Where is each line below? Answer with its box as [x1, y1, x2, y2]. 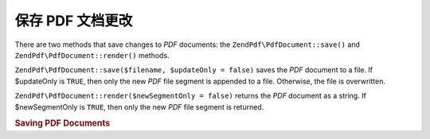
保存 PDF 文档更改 [14, 12, 133, 29]
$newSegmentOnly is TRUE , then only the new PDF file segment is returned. [14, 102, 264, 111]
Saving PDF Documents [14, 118, 111, 129]
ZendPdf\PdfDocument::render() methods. [14, 50, 170, 60]
